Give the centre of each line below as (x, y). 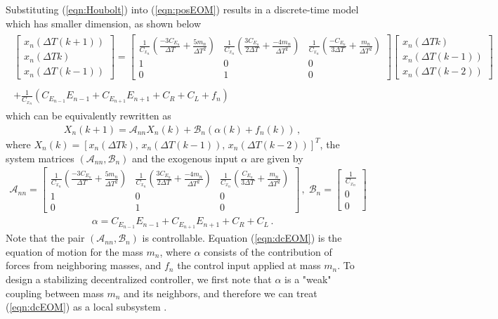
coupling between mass (55, 293)
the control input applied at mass (249, 265)
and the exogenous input (185, 158)
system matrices (40, 158)
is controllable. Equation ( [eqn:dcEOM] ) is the (242, 238)
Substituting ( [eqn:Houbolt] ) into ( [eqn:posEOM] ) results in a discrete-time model (182, 9)
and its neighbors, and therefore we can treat (221, 293)
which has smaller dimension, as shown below (104, 23)
